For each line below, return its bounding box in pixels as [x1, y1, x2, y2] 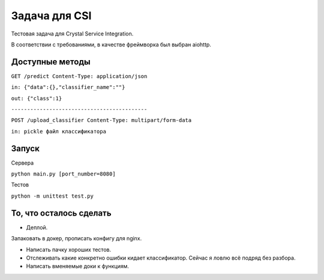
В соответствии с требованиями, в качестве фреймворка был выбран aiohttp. [11, 41, 211, 48]
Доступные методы [11, 56, 91, 67]
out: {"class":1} [11, 95, 62, 102]
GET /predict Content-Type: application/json [11, 73, 148, 79]
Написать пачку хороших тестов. [26, 246, 111, 253]
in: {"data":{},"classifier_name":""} [11, 84, 125, 91]
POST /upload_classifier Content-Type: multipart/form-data [11, 117, 192, 124]
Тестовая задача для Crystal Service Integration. [11, 30, 134, 37]
